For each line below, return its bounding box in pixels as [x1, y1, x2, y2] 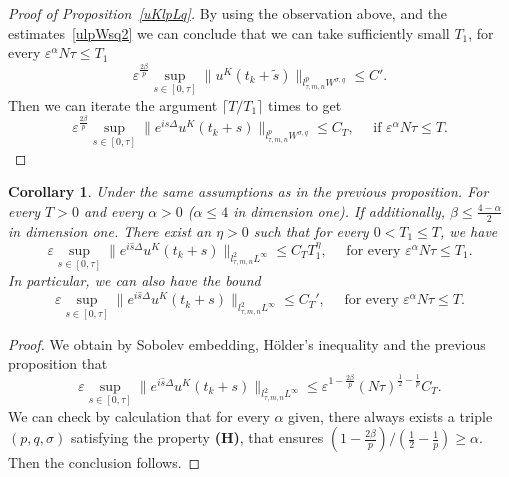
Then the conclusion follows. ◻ [8, 452, 201, 473]
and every [83, 200, 144, 221]
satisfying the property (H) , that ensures [70, 427, 324, 448]
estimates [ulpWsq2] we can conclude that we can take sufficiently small [8, 22, 450, 43]
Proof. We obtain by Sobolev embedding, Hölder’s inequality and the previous [8, 333, 486, 354]
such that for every [253, 220, 369, 241]
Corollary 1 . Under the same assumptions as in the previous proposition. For [8, 181, 489, 202]
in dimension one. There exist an [8, 220, 212, 241]
